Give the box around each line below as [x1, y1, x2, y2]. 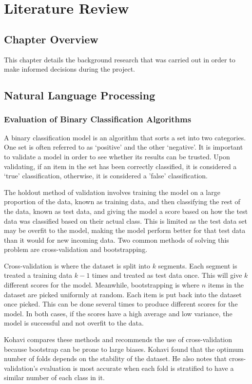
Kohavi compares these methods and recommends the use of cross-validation [4, 334, 233, 345]
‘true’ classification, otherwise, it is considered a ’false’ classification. [4, 171, 208, 181]
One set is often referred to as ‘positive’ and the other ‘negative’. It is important [4, 142, 243, 152]
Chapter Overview [4, 31, 98, 46]
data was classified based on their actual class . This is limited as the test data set [4, 215, 247, 226]
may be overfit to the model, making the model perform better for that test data [4, 225, 246, 235]
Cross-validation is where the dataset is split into [4, 260, 150, 270]
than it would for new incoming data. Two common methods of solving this [4, 234, 229, 245]
